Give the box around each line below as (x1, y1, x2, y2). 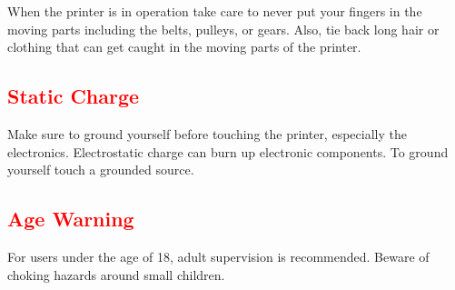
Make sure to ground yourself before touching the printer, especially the (7, 124, 407, 143)
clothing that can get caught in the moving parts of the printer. (7, 37, 361, 56)
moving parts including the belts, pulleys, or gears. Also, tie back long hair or (7, 19, 440, 38)
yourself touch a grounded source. (7, 160, 194, 179)
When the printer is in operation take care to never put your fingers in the (7, 2, 422, 20)
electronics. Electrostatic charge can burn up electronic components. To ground (7, 142, 449, 161)
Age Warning (7, 205, 134, 233)
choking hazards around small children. (7, 265, 225, 284)
